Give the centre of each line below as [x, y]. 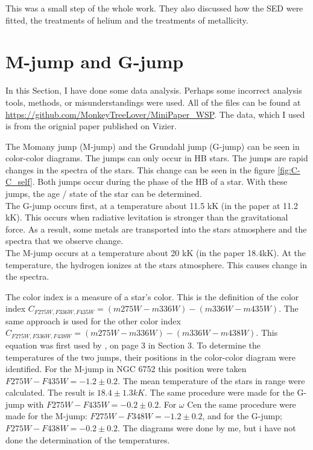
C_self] [19, 182]
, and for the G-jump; [242, 416]
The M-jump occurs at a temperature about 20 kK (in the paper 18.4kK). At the [156, 253]
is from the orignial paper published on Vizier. [91, 126]
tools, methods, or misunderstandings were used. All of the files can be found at [153, 102]
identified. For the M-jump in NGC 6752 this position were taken [126, 369]
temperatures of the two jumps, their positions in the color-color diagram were [150, 357]
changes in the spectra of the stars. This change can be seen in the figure [140, 169]
